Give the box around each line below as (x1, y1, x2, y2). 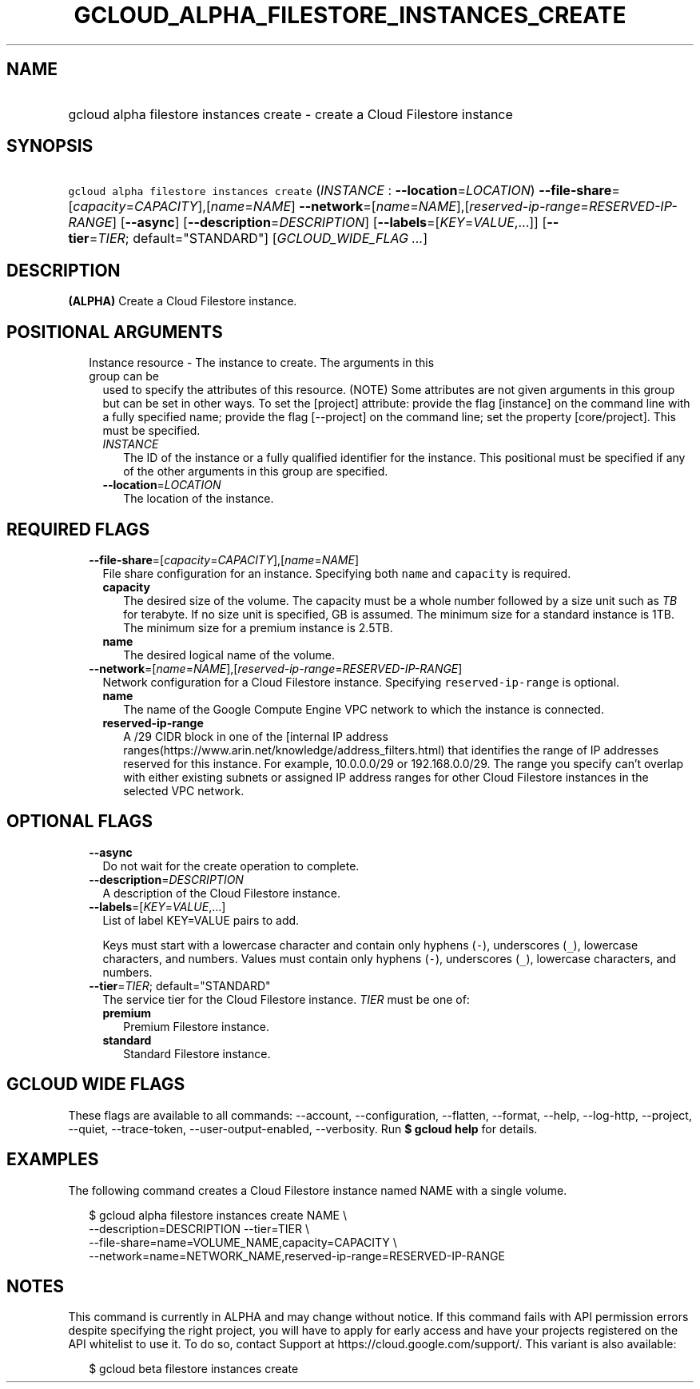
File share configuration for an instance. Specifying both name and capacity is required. (102, 566, 571, 580)
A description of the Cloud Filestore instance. (102, 886, 340, 900)
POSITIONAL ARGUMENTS (6, 321, 223, 342)
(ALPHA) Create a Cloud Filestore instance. (68, 294, 297, 308)
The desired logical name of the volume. (123, 647, 335, 662)
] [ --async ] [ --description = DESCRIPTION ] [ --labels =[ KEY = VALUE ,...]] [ (112, 214, 547, 231)
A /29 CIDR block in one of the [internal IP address (123, 729, 388, 743)
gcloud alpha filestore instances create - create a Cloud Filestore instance (68, 105, 513, 122)
